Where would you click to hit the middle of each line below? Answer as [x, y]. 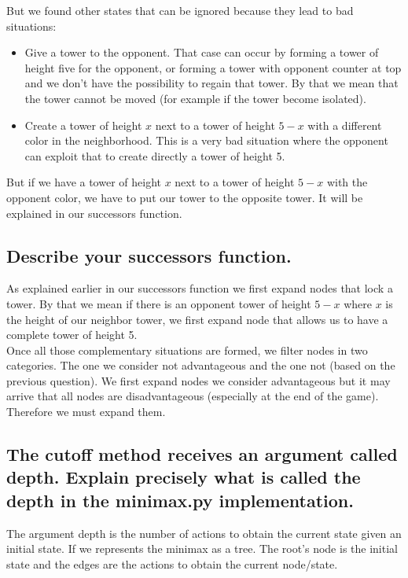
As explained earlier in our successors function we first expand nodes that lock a [200, 288]
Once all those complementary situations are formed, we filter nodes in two [187, 350]
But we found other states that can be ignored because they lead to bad [180, 10]
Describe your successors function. [149, 255]
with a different [345, 125]
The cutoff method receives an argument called [202, 454]
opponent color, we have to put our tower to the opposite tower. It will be [185, 197]
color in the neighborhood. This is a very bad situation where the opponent [206, 140]
